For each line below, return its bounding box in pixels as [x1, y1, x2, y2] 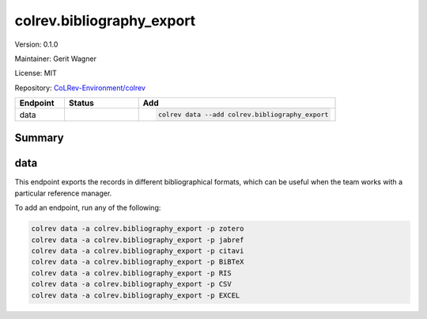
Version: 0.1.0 [14, 40, 59, 49]
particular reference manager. [14, 188, 112, 198]
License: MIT [14, 68, 57, 78]
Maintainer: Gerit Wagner [14, 54, 96, 63]
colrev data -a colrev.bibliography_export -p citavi [31, 246, 244, 255]
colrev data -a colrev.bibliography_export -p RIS [31, 268, 232, 277]
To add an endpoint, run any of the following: [14, 203, 161, 213]
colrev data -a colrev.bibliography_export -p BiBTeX [31, 257, 244, 267]
